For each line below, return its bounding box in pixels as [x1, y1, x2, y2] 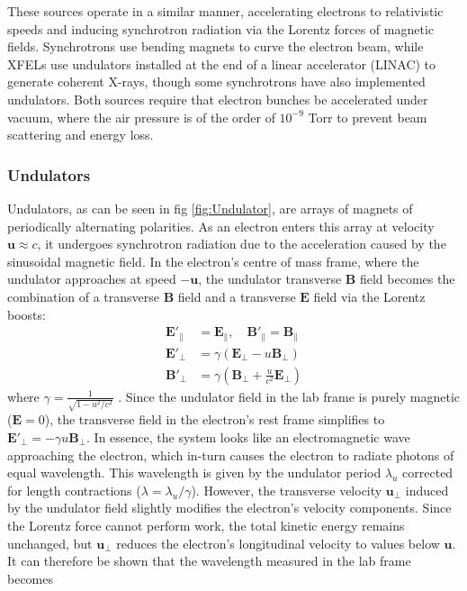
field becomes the [359, 269, 455, 288]
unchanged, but [7, 533, 93, 552]
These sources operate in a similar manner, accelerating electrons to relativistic [7, 2, 444, 20]
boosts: [7, 305, 46, 323]
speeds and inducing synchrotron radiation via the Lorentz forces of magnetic [7, 19, 434, 38]
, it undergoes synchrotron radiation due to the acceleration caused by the [37, 234, 446, 253]
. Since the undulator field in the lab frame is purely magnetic [118, 386, 461, 405]
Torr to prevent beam [308, 107, 427, 126]
